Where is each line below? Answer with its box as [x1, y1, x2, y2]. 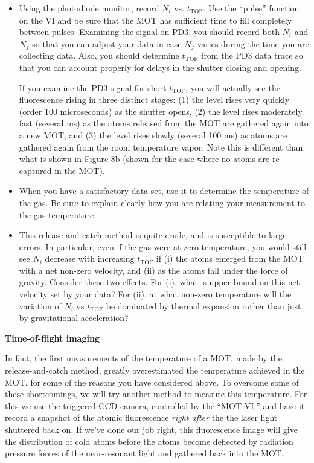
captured [19, 164, 52, 176]
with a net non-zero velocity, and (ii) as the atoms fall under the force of [19, 264, 288, 276]
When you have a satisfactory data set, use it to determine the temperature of [19, 184, 309, 197]
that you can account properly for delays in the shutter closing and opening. [19, 60, 301, 73]
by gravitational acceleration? [19, 311, 129, 324]
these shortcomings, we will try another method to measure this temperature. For [5, 387, 307, 400]
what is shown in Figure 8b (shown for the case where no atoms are [19, 152, 270, 165]
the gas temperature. [19, 208, 97, 221]
